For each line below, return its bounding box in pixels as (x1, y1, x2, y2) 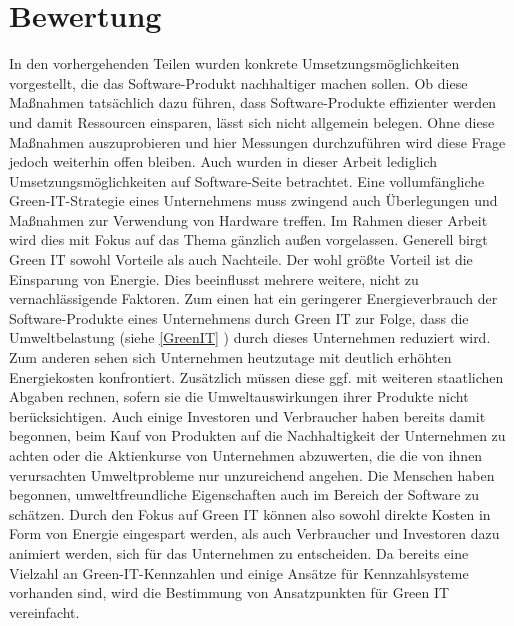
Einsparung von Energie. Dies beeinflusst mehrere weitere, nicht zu (9, 268, 419, 289)
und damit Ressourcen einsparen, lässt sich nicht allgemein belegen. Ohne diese (9, 111, 495, 132)
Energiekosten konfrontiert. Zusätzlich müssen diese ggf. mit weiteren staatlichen (9, 366, 504, 387)
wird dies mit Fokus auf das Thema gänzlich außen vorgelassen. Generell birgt (9, 229, 488, 250)
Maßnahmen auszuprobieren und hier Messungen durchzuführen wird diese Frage (9, 131, 506, 152)
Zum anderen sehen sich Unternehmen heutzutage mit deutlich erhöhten (9, 347, 452, 368)
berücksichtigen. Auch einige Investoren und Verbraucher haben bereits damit (9, 405, 486, 426)
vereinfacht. (9, 601, 80, 622)
